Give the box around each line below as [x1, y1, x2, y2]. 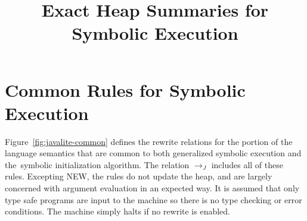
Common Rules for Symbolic [5, 77, 246, 102]
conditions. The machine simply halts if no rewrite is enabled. [5, 205, 230, 217]
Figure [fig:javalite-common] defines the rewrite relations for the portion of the [5, 135, 293, 147]
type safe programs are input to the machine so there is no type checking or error [5, 193, 302, 206]
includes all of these [211, 158, 283, 171]
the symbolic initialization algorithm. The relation [5, 158, 190, 171]
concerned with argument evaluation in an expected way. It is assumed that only [5, 182, 300, 194]
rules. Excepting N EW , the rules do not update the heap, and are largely [5, 170, 272, 182]
